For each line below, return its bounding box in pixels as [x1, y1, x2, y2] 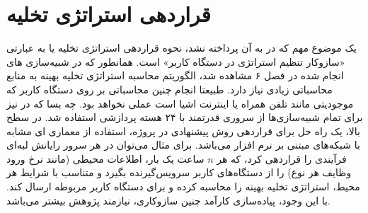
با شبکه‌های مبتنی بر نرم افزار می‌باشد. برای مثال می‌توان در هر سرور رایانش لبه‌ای [6, 137, 360, 152]
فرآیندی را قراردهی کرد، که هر [217, 151, 347, 166]
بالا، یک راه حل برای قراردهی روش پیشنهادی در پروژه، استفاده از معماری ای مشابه [6, 123, 361, 138]
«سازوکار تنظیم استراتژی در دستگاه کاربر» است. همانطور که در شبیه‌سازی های [6, 54, 345, 69]
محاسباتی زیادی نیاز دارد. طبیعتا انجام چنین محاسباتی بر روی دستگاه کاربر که [6, 81, 333, 96]
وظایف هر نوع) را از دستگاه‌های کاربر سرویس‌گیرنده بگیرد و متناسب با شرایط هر [6, 165, 352, 180]
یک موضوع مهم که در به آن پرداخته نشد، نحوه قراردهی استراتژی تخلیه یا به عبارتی [6, 40, 357, 55]
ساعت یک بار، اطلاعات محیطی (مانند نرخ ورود [6, 151, 205, 166]
